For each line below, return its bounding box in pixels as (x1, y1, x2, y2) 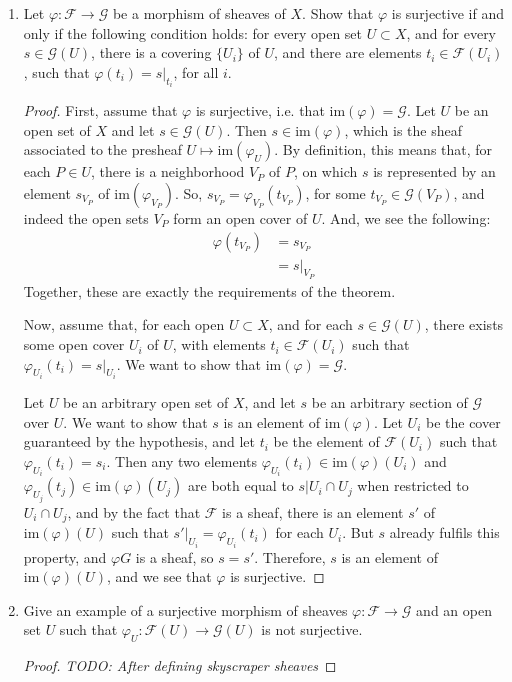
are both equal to (188, 475, 294, 496)
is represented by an (373, 161, 496, 182)
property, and (23, 546, 107, 567)
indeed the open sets (23, 208, 149, 228)
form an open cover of (173, 208, 308, 228)
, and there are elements (273, 42, 422, 63)
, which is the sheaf (344, 119, 462, 140)
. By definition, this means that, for (274, 139, 493, 160)
